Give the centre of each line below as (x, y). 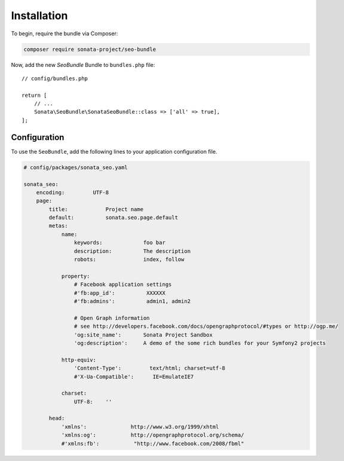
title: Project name (96, 209)
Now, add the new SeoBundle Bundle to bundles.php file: (83, 65)
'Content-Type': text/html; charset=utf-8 (150, 368)
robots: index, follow (129, 259)
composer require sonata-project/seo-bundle (90, 49)
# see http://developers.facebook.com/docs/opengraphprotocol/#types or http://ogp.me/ (206, 326)
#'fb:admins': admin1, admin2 (132, 301)
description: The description (132, 251)
